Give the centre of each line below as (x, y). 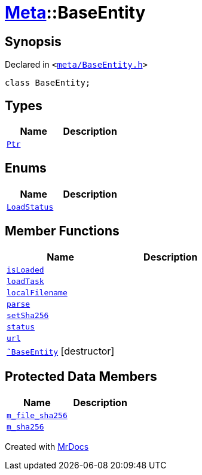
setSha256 (28, 315)
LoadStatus (30, 207)
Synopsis (33, 41)
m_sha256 (25, 426)
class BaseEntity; (48, 83)
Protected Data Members (81, 377)
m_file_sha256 (37, 415)
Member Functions (62, 231)
